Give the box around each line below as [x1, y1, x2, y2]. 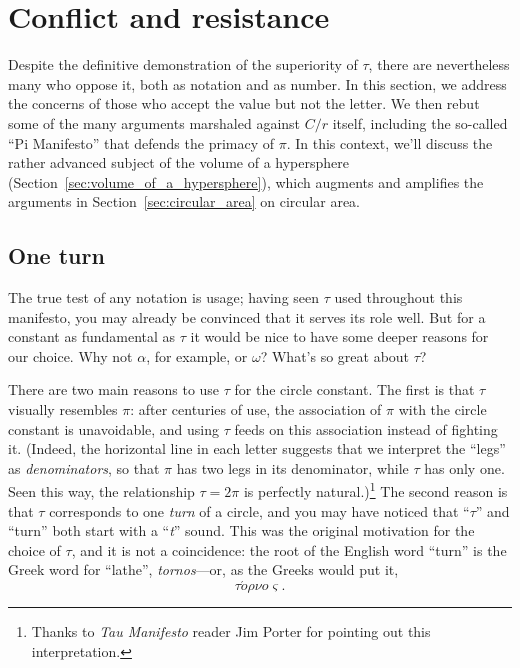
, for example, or [146, 345, 248, 366]
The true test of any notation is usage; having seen [8, 287, 320, 308]
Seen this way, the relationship [8, 481, 195, 502]
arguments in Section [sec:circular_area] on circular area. [8, 191, 360, 212]
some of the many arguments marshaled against [8, 112, 301, 133]
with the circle [398, 399, 487, 420]
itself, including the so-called [332, 112, 508, 133]
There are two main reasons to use [8, 379, 220, 400]
